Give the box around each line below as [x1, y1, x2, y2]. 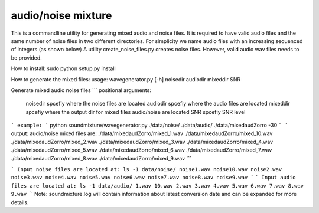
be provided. [11, 54, 43, 61]
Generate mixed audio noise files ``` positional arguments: [11, 86, 152, 94]
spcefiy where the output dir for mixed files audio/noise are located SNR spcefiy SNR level [25, 108, 246, 115]
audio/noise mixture [11, 9, 112, 22]
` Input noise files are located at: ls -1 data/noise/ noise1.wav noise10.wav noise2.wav [11, 166, 282, 173]
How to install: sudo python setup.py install [11, 65, 116, 72]
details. [11, 198, 29, 206]
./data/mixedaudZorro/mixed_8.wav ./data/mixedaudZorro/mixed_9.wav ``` [11, 155, 192, 162]
